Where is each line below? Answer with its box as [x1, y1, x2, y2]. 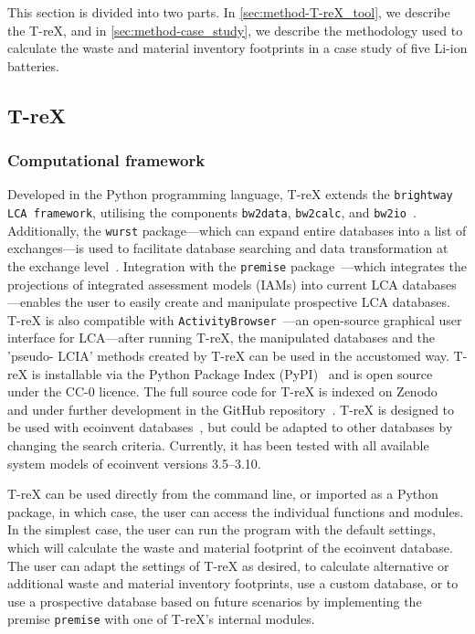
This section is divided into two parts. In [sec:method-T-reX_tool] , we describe [7, 3, 450, 21]
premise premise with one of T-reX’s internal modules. [7, 609, 315, 629]
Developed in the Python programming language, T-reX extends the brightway [7, 185, 453, 204]
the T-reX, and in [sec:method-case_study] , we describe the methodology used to [7, 20, 463, 39]
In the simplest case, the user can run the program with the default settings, [7, 520, 436, 539]
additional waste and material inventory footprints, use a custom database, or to [7, 574, 459, 593]
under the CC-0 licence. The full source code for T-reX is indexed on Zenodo [7, 382, 438, 401]
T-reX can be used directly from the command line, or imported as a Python [7, 484, 438, 503]
